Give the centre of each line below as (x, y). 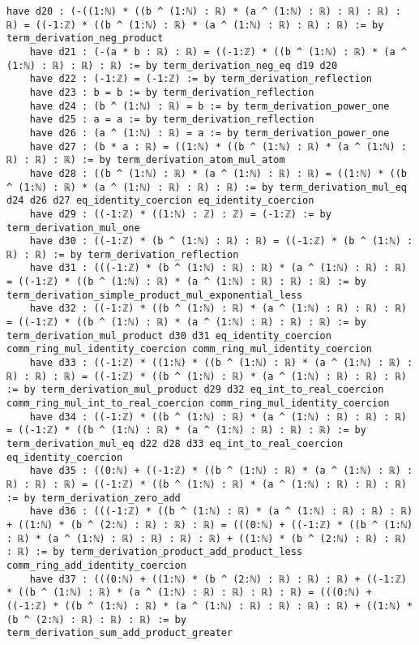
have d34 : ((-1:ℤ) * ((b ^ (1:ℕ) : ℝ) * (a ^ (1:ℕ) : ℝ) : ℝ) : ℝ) (218, 417)
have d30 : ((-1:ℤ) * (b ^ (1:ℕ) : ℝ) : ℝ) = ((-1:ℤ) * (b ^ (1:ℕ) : (221, 241)
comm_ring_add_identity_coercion (96, 565)
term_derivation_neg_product (85, 39)
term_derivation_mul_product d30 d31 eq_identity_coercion (169, 335)
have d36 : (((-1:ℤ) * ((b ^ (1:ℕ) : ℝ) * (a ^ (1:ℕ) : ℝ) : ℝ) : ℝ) (221, 512)
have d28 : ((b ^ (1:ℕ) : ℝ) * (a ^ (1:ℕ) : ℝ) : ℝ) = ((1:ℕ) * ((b (218, 173)
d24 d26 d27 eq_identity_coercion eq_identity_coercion (160, 201)
